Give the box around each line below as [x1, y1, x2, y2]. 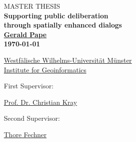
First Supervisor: [4, 81, 54, 91]
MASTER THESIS [4, 1, 60, 11]
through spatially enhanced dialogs [4, 20, 122, 30]
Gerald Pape [4, 29, 47, 39]
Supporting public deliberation [4, 10, 109, 20]
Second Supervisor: [4, 113, 60, 123]
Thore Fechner [4, 129, 47, 139]
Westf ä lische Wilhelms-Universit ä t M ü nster [4, 55, 132, 65]
